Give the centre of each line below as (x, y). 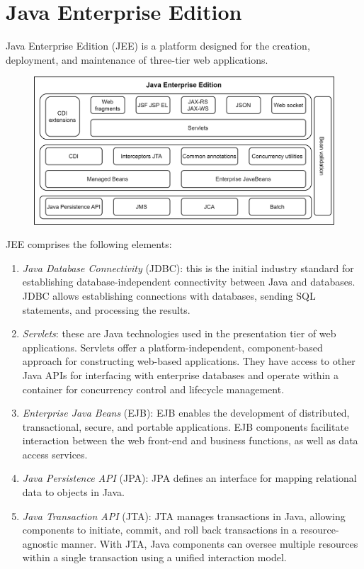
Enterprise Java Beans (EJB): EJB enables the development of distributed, (186, 413)
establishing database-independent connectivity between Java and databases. (189, 282)
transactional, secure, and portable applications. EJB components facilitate (186, 426)
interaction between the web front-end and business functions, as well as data (190, 440)
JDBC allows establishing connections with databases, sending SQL (169, 295)
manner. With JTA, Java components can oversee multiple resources (210, 543)
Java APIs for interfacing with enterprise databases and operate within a (180, 374)
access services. (55, 454)
